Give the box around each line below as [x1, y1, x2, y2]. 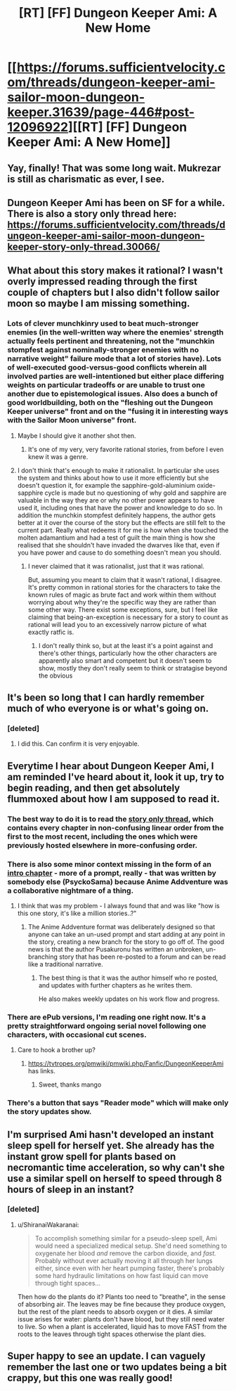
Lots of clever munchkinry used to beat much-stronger [7, 318, 199, 328]
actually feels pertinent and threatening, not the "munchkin [7, 336, 215, 346]
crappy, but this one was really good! [7, 1372, 173, 1384]
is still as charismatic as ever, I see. [7, 173, 165, 185]
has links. [27, 1067, 56, 1075]
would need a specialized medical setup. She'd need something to [34, 1241, 228, 1250]
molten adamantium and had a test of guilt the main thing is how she [17, 533, 216, 542]
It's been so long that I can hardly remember [7, 692, 205, 704]
